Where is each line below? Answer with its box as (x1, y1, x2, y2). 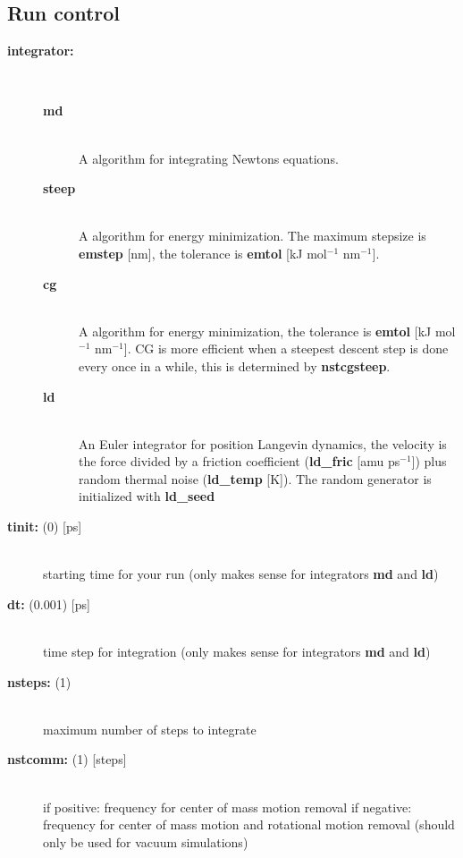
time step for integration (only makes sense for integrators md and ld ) (43, 642, 431, 661)
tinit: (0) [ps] (7, 517, 82, 536)
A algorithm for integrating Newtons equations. (79, 149, 339, 167)
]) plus (411, 452, 447, 471)
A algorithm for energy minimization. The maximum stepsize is (79, 226, 426, 245)
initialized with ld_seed (79, 487, 215, 505)
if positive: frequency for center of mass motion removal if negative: (43, 797, 412, 816)
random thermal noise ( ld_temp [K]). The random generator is (79, 469, 432, 488)
